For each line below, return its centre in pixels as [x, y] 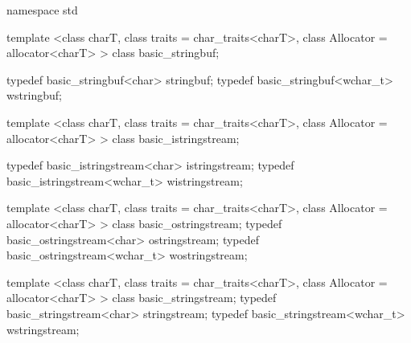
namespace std [42, 10]
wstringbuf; [34, 95]
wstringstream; [43, 329]
